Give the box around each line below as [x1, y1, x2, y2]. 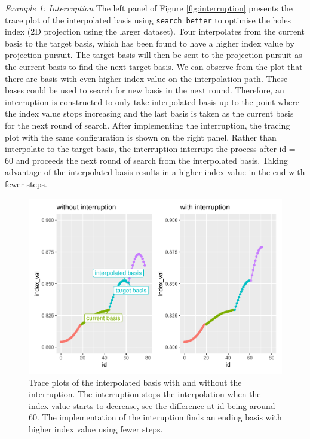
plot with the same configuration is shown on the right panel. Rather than [5, 130, 277, 143]
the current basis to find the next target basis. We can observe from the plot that [5, 60, 303, 73]
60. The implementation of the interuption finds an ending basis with [29, 411, 282, 423]
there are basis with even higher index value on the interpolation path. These [5, 72, 288, 84]
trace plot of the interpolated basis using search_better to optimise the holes [5, 13, 291, 26]
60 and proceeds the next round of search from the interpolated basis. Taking [5, 154, 288, 166]
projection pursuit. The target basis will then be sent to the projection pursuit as [5, 48, 302, 61]
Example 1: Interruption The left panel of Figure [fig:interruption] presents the [5, 2, 293, 14]
